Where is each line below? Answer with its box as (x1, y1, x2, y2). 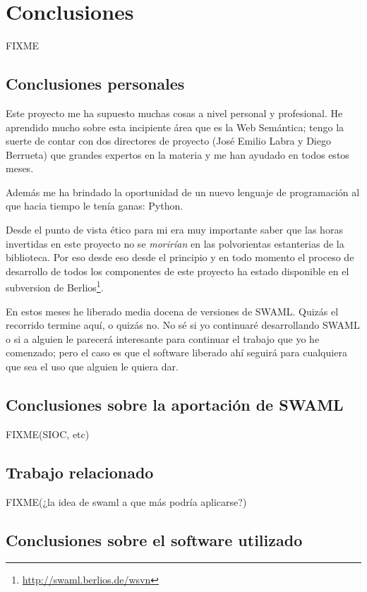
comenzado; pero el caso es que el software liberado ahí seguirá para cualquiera (6, 345, 347, 360)
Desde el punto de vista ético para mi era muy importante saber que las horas (6, 222, 343, 237)
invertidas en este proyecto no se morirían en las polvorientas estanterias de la (6, 236, 344, 250)
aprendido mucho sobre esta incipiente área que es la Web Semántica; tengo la (6, 119, 344, 134)
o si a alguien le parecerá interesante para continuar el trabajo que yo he (6, 331, 320, 346)
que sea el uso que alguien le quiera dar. (6, 359, 179, 374)
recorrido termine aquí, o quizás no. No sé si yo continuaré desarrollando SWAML (6, 318, 360, 332)
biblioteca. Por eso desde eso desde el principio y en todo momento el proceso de (6, 250, 354, 265)
